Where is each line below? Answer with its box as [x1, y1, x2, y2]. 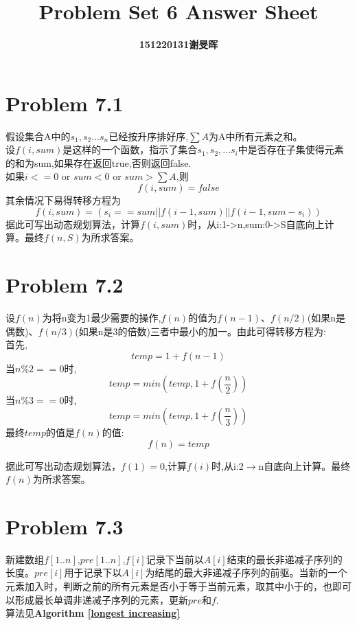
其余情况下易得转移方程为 [5, 193, 121, 207]
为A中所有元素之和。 [209, 128, 303, 143]
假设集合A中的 [5, 128, 71, 143]
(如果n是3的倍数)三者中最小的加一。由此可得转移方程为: [75, 323, 326, 338]
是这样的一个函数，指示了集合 [62, 142, 198, 157]
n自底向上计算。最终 [258, 458, 351, 473]
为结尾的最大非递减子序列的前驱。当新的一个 [145, 565, 347, 580]
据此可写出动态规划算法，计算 [5, 216, 140, 231]
